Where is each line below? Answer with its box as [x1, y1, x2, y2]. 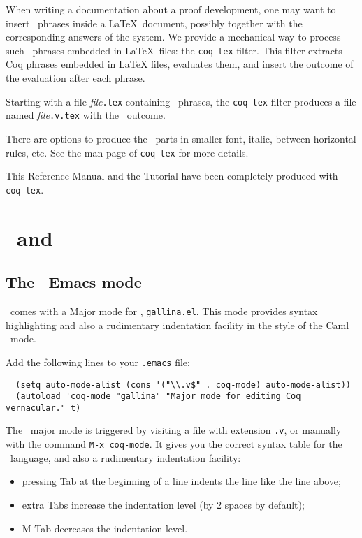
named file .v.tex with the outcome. [6, 108, 166, 122]
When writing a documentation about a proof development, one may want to [6, 2, 336, 16]
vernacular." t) [6, 402, 81, 413]
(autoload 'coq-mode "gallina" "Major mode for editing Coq [15, 391, 301, 402]
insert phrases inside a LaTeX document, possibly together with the [6, 15, 303, 30]
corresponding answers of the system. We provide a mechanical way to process [6, 29, 341, 44]
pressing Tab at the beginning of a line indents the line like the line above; [22, 474, 341, 488]
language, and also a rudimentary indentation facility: [10, 450, 241, 465]
